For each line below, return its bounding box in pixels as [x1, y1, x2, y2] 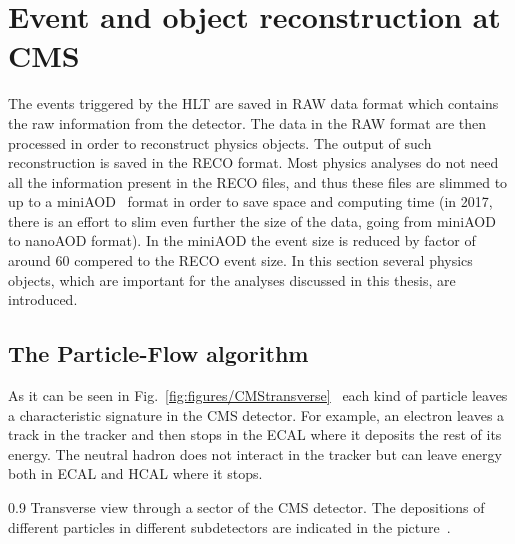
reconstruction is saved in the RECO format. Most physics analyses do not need [8, 152, 499, 173]
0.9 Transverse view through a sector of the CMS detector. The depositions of [8, 497, 485, 518]
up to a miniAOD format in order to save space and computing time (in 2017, [8, 191, 493, 212]
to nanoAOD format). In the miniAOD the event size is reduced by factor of [8, 230, 476, 251]
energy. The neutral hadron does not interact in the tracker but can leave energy [8, 443, 502, 464]
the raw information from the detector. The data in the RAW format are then [8, 112, 486, 133]
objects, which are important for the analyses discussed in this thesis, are [8, 269, 456, 290]
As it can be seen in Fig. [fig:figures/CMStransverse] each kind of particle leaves [8, 385, 508, 406]
